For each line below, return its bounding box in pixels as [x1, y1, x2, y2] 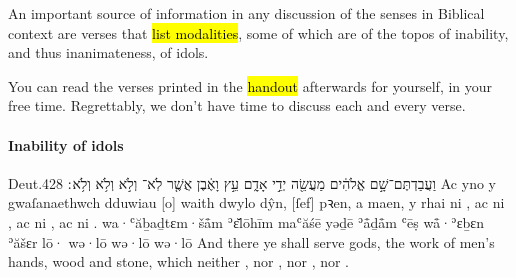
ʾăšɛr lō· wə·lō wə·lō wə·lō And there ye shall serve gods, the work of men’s [8, 231, 495, 252]
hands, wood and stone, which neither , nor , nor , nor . [8, 251, 350, 272]
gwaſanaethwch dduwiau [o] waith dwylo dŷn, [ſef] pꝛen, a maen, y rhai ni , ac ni [8, 192, 505, 213]
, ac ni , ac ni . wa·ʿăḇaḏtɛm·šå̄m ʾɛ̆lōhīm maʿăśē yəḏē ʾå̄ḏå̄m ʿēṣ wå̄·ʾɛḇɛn [8, 211, 484, 232]
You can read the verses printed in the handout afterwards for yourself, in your [8, 75, 493, 96]
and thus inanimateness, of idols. [8, 42, 209, 63]
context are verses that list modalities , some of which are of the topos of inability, [8, 22, 509, 43]
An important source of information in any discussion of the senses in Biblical [8, 3, 485, 23]
